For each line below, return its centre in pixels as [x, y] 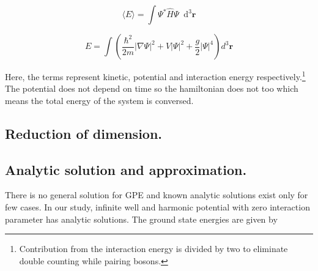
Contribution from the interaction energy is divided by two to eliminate [153, 249]
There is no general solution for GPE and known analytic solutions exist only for [157, 195]
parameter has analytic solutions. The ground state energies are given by [141, 219]
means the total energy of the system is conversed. [99, 100]
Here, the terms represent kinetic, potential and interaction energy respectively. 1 [155, 76]
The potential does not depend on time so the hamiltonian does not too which [152, 88]
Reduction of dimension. [84, 133]
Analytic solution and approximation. [126, 169]
